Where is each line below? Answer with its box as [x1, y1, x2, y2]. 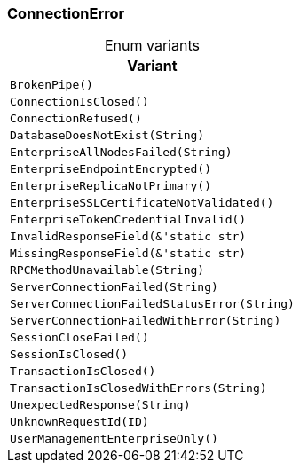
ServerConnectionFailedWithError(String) [10, 314, 281, 328]
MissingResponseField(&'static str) [10, 247, 247, 261]
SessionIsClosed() [10, 348, 129, 362]
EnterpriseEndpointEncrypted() [10, 162, 211, 176]
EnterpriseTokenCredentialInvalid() [10, 213, 247, 227]
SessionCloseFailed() [10, 331, 149, 345]
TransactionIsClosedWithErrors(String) [10, 381, 267, 396]
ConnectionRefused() [10, 112, 142, 126]
